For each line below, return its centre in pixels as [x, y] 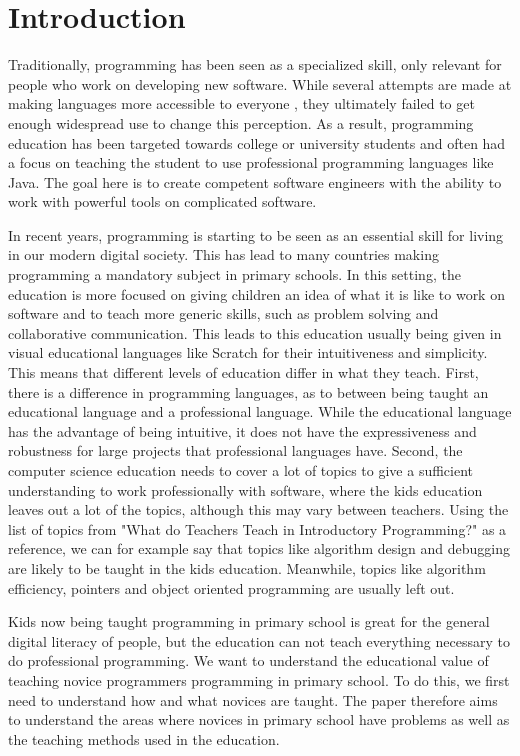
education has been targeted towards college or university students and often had [257, 142]
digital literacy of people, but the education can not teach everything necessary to [259, 640]
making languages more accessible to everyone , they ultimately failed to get [241, 103]
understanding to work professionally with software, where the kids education [245, 489]
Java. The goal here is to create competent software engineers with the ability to [255, 181]
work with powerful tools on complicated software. [162, 201]
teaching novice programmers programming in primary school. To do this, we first [259, 679]
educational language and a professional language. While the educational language [260, 411]
